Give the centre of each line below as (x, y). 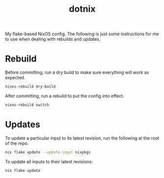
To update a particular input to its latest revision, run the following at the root (82, 138)
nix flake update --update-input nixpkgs (48, 152)
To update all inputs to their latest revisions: (49, 161)
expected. (15, 78)
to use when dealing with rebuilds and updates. (53, 39)
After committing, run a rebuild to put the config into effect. (65, 96)
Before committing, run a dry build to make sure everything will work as (77, 72)
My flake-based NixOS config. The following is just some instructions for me (82, 34)
